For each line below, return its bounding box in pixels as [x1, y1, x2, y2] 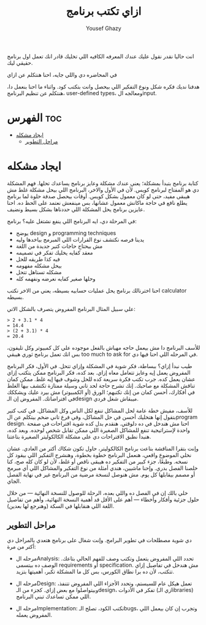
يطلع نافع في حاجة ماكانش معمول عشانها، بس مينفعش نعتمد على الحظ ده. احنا [7, 199, 188, 206]
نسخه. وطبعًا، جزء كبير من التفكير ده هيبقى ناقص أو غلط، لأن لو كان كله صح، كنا [7, 458, 188, 465]
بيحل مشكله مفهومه [15, 262, 62, 269]
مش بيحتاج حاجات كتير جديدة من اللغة [15, 242, 103, 250]
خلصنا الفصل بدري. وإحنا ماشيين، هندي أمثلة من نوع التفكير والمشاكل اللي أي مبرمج [7, 464, 198, 472]
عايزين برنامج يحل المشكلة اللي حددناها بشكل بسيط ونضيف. [7, 205, 145, 213]
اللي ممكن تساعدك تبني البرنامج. [15, 592, 91, 600]
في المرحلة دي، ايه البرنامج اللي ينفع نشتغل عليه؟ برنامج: [7, 217, 137, 224]
